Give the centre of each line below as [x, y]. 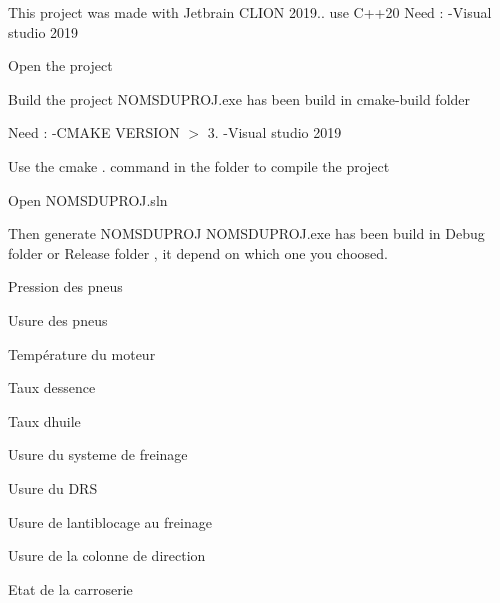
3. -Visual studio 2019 [274, 132]
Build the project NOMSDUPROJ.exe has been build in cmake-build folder [239, 98]
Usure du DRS [53, 487]
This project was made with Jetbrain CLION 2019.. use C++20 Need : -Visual [250, 12]
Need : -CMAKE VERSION [94, 132]
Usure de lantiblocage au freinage [110, 521]
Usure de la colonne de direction [107, 555]
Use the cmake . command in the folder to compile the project [199, 165]
